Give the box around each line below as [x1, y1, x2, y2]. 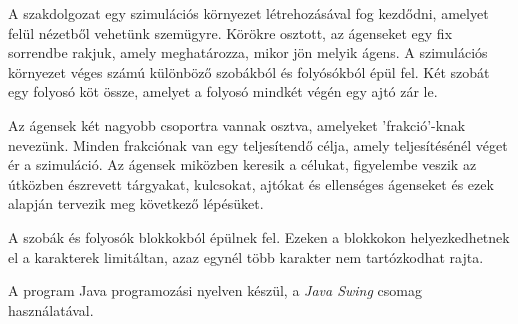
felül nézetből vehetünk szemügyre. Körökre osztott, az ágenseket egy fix [8, 22, 453, 43]
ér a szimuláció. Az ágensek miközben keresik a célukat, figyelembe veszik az [8, 154, 477, 175]
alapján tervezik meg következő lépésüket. [8, 193, 264, 214]
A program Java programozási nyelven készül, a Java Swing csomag [8, 280, 422, 301]
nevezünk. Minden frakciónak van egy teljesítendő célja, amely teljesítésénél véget [8, 134, 508, 155]
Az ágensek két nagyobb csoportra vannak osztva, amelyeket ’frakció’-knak [8, 114, 466, 135]
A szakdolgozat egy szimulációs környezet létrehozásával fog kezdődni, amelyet [8, 3, 489, 23]
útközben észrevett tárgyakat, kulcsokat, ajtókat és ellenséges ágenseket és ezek [8, 173, 494, 194]
